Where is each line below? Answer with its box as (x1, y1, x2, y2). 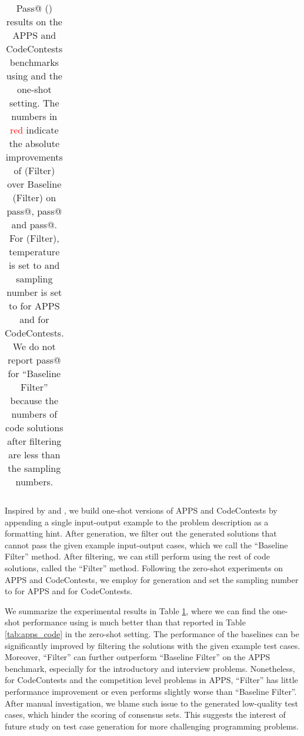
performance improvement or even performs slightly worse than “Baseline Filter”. (5, 685, 297, 697)
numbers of (11, 407, 58, 421)
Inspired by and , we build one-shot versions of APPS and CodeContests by (5, 504, 278, 516)
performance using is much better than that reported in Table (22, 616, 246, 628)
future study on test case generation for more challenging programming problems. (5, 720, 299, 732)
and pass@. (11, 218, 58, 231)
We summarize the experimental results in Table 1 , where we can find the (5, 604, 270, 617)
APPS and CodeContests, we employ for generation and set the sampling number (5, 573, 299, 585)
